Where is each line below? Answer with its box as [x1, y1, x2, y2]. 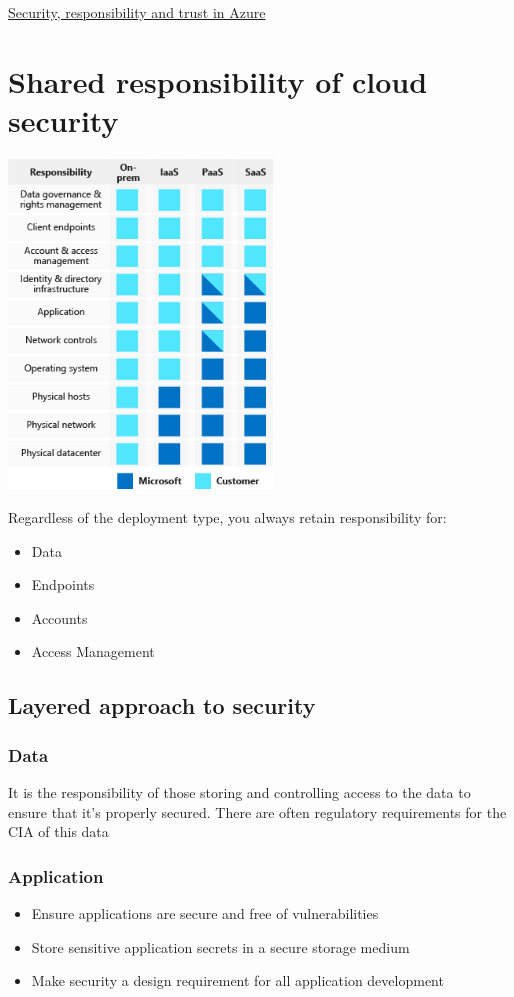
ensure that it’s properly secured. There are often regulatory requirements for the [8, 801, 507, 822]
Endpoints [31, 574, 95, 595]
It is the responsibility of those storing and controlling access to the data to [8, 781, 471, 802]
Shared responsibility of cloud [8, 60, 428, 101]
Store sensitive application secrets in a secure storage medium [31, 936, 410, 957]
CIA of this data [8, 821, 109, 842]
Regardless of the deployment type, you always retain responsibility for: [8, 507, 447, 527]
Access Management [31, 641, 155, 662]
